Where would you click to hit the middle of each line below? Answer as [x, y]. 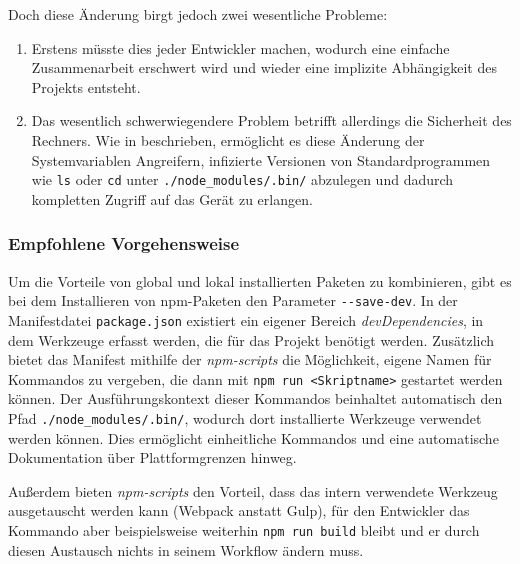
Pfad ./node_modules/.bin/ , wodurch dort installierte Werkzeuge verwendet [245, 417]
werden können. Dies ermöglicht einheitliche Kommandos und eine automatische [253, 437]
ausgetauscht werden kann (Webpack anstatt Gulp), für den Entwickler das [239, 510]
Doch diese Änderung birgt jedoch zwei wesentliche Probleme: [198, 14]
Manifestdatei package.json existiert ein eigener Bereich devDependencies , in [246, 319]
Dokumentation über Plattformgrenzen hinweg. [152, 457]
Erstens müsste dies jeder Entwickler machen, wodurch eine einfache [240, 47]
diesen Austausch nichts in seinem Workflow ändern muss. [186, 549]
